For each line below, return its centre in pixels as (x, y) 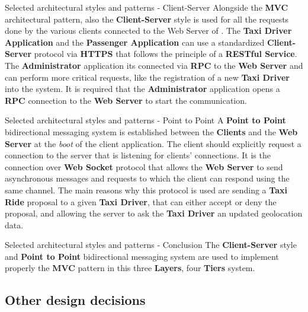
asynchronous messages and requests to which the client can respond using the (147, 178)
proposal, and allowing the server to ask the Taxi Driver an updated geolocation (154, 213)
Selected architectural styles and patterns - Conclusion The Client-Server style (151, 245)
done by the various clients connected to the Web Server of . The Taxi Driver (148, 31)
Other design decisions (75, 300)
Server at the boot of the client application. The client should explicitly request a (153, 143)
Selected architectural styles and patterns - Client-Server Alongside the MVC (147, 7)
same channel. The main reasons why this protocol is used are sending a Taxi (146, 190)
